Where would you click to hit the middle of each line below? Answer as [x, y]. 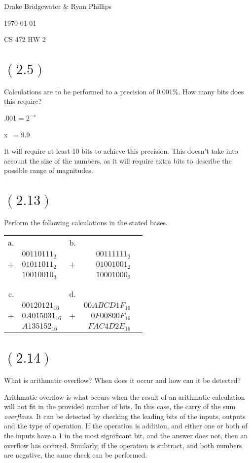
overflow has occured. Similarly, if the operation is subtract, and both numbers [123, 445]
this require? [23, 101]
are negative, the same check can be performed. [76, 455]
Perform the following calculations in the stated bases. [86, 222]
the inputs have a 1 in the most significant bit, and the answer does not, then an [126, 435]
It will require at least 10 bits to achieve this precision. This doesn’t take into [121, 151]
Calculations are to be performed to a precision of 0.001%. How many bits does [124, 91]
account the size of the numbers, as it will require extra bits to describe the [118, 160]
